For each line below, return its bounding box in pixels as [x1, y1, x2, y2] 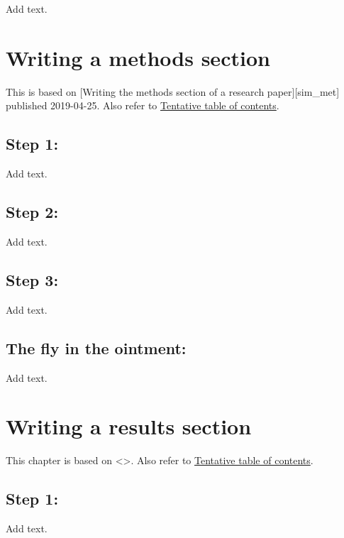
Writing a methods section [6, 43, 270, 72]
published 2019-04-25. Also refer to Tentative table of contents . [6, 98, 279, 113]
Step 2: [6, 201, 59, 223]
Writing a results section [6, 412, 252, 441]
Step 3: [6, 268, 59, 290]
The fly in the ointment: [6, 336, 187, 358]
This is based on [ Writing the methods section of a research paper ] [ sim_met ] [6, 84, 340, 99]
